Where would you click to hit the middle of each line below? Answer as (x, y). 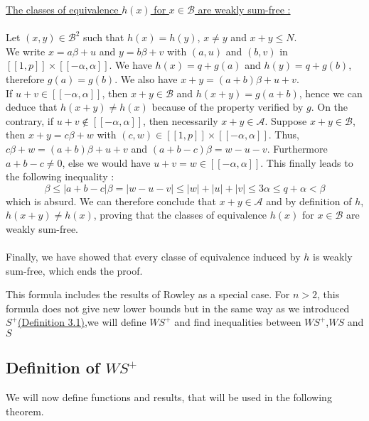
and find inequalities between (238, 322)
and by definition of (309, 201)
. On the (330, 107)
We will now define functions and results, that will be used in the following (169, 397)
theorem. (25, 411)
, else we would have (106, 162)
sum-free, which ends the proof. (74, 270)
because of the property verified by (228, 107)
